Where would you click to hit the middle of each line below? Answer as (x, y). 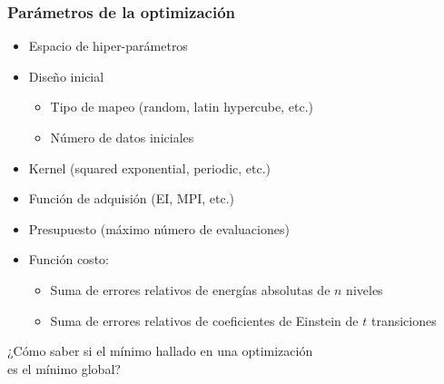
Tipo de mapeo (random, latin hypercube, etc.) (182, 107)
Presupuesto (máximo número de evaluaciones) (159, 228)
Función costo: (69, 259)
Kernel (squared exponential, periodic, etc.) (150, 167)
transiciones (404, 320)
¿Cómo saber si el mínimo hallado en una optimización (160, 351)
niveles (365, 289)
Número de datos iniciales (122, 137)
